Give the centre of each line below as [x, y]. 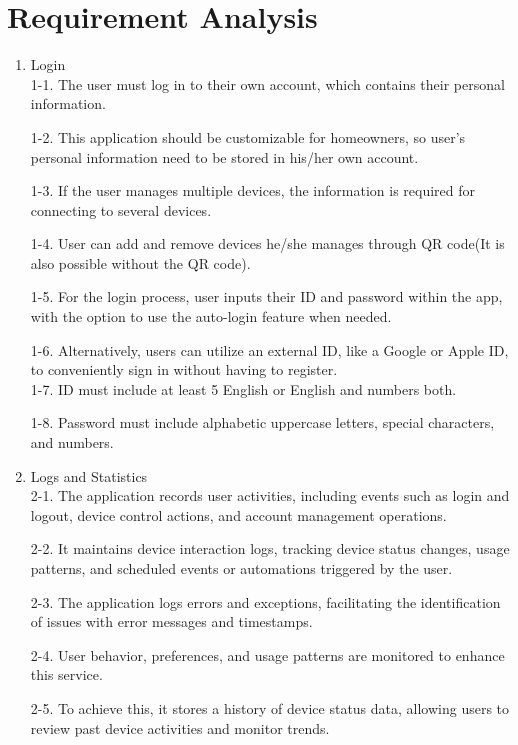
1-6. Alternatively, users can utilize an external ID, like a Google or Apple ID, [269, 349]
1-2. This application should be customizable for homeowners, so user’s [248, 136]
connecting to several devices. [121, 209]
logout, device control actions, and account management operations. [238, 514]
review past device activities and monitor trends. [180, 727]
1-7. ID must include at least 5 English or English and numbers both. [243, 388]
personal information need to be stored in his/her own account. [224, 156]
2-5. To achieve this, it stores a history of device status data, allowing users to [270, 707]
